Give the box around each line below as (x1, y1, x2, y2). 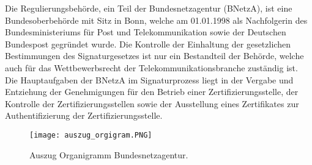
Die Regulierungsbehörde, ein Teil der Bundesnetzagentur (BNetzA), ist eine (5, 2, 292, 14)
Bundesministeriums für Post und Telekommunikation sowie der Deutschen (5, 26, 286, 38)
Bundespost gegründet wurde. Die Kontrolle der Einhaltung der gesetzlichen (5, 37, 291, 50)
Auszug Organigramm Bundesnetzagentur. (29, 148, 188, 161)
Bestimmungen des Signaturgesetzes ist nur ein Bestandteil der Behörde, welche (5, 49, 304, 62)
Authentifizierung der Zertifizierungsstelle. (5, 109, 163, 122)
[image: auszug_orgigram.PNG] (29, 130, 152, 139)
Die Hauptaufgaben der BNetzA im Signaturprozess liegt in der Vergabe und (5, 73, 294, 86)
